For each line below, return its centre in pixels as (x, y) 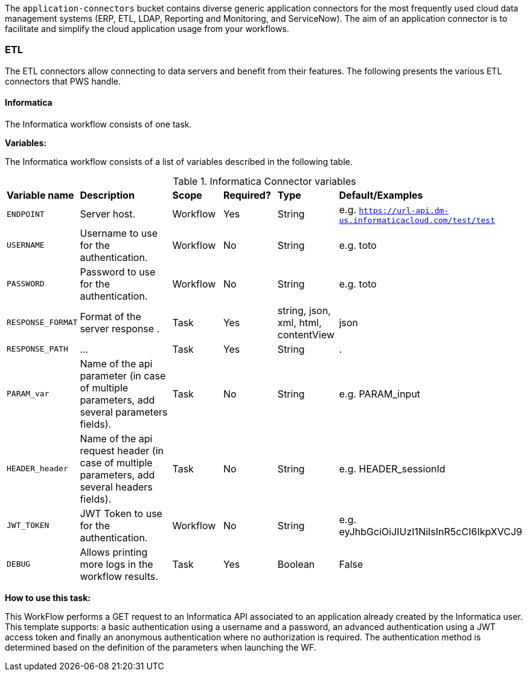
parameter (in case (123, 375)
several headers (116, 487)
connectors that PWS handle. (63, 81)
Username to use (119, 233)
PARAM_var (28, 394)
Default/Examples (381, 195)
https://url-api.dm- (404, 210)
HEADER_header (37, 469)
